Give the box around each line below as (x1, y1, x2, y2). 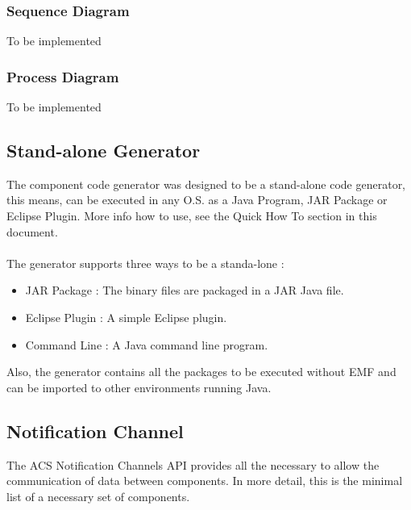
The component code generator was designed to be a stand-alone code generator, (6, 175, 406, 192)
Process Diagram (6, 66, 119, 86)
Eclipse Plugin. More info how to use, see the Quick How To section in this (6, 207, 377, 224)
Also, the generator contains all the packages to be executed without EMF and (6, 363, 396, 380)
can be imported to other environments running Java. (6, 378, 272, 395)
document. (6, 223, 58, 240)
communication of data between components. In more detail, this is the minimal (6, 472, 403, 489)
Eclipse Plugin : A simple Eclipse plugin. (25, 308, 227, 325)
